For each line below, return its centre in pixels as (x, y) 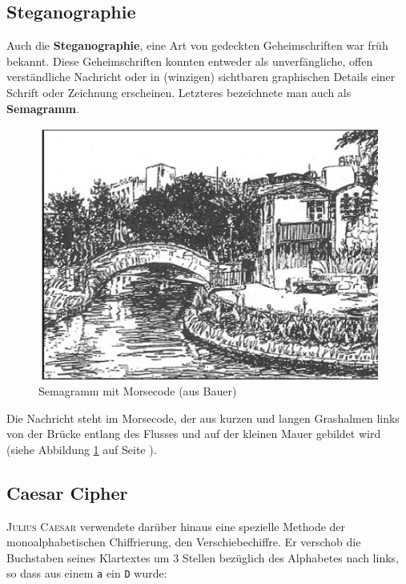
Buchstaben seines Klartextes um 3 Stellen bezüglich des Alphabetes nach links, (203, 557)
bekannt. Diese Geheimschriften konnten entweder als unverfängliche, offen (190, 61)
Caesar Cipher (67, 492)
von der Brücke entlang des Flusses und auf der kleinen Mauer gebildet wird (194, 434)
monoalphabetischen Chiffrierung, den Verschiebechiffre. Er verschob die (184, 542)
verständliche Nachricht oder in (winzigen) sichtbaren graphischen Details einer (201, 77)
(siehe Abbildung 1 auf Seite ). (82, 449)
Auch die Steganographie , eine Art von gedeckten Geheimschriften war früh (197, 45)
